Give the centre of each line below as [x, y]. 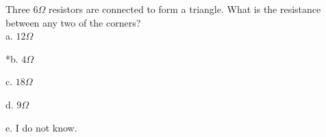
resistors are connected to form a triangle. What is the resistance [185, 9]
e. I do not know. [41, 127]
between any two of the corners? [73, 22]
